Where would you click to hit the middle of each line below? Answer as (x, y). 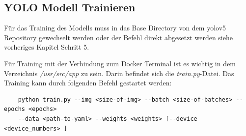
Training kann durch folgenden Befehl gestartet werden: (88, 83)
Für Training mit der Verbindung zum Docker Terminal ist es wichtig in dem (120, 63)
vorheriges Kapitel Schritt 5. (47, 47)
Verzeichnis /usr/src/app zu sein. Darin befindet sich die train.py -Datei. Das (119, 73)
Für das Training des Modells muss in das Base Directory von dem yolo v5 (115, 28)
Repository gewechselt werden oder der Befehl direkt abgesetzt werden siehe (118, 37)
